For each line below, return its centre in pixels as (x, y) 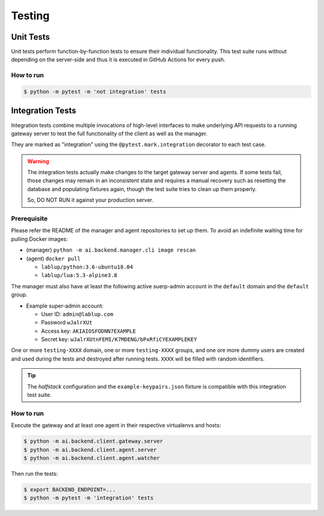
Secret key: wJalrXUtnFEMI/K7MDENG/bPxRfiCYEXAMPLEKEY (119, 339)
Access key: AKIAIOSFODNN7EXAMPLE (88, 331)
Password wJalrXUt (67, 323)
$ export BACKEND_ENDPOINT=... (70, 489)
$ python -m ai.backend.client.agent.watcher (92, 458)
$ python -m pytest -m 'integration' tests (89, 498)
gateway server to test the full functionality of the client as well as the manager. (109, 133)
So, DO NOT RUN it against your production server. (90, 200)
